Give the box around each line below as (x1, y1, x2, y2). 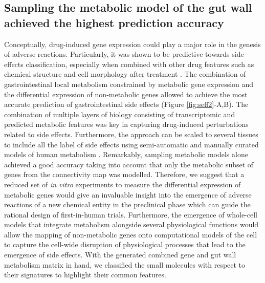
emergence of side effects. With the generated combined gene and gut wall (4, 249, 236, 260)
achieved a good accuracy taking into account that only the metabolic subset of (4, 159, 254, 169)
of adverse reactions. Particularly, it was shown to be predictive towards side (4, 49, 244, 59)
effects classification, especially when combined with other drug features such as (4, 58, 254, 69)
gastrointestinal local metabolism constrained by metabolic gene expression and (4, 78, 254, 89)
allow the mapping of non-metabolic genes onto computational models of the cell (4, 229, 257, 240)
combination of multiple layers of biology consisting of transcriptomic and (4, 108, 235, 119)
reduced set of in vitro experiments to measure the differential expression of (4, 179, 241, 189)
